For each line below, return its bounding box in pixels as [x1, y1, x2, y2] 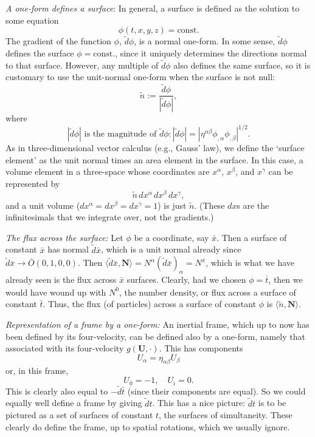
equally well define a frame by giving [5, 396, 142, 409]
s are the [237, 198, 269, 211]
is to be [258, 396, 286, 409]
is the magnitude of [84, 130, 157, 139]
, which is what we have [206, 256, 295, 269]
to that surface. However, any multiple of [5, 58, 159, 71]
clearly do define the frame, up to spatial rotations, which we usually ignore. [5, 420, 290, 433]
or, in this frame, [5, 364, 69, 377]
